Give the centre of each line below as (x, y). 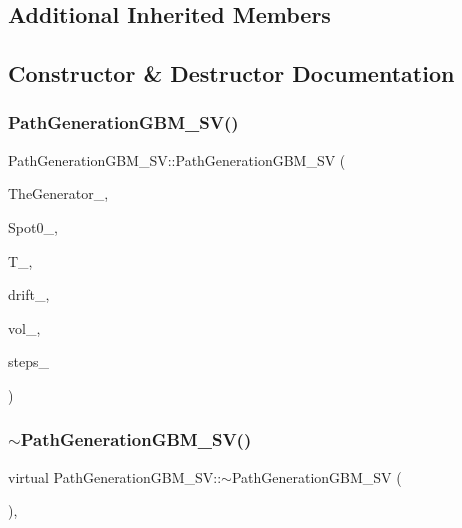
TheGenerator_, (58, 193)
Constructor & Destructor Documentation (231, 73)
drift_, (29, 294)
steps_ (28, 361)
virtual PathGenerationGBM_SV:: (115, 476)
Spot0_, (33, 226)
